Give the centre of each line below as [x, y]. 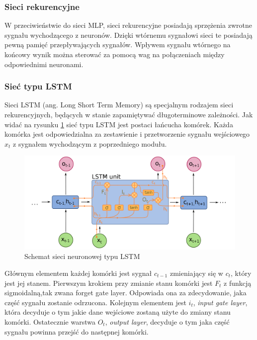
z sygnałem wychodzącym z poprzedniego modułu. [90, 143]
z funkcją [238, 283]
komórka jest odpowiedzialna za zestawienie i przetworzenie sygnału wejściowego [127, 134]
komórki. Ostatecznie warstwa [50, 321]
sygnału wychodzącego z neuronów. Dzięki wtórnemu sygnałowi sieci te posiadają [128, 35]
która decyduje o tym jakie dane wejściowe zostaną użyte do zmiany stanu [118, 312]
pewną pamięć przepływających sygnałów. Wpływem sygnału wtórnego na [118, 44]
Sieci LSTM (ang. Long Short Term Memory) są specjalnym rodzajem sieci [119, 105]
